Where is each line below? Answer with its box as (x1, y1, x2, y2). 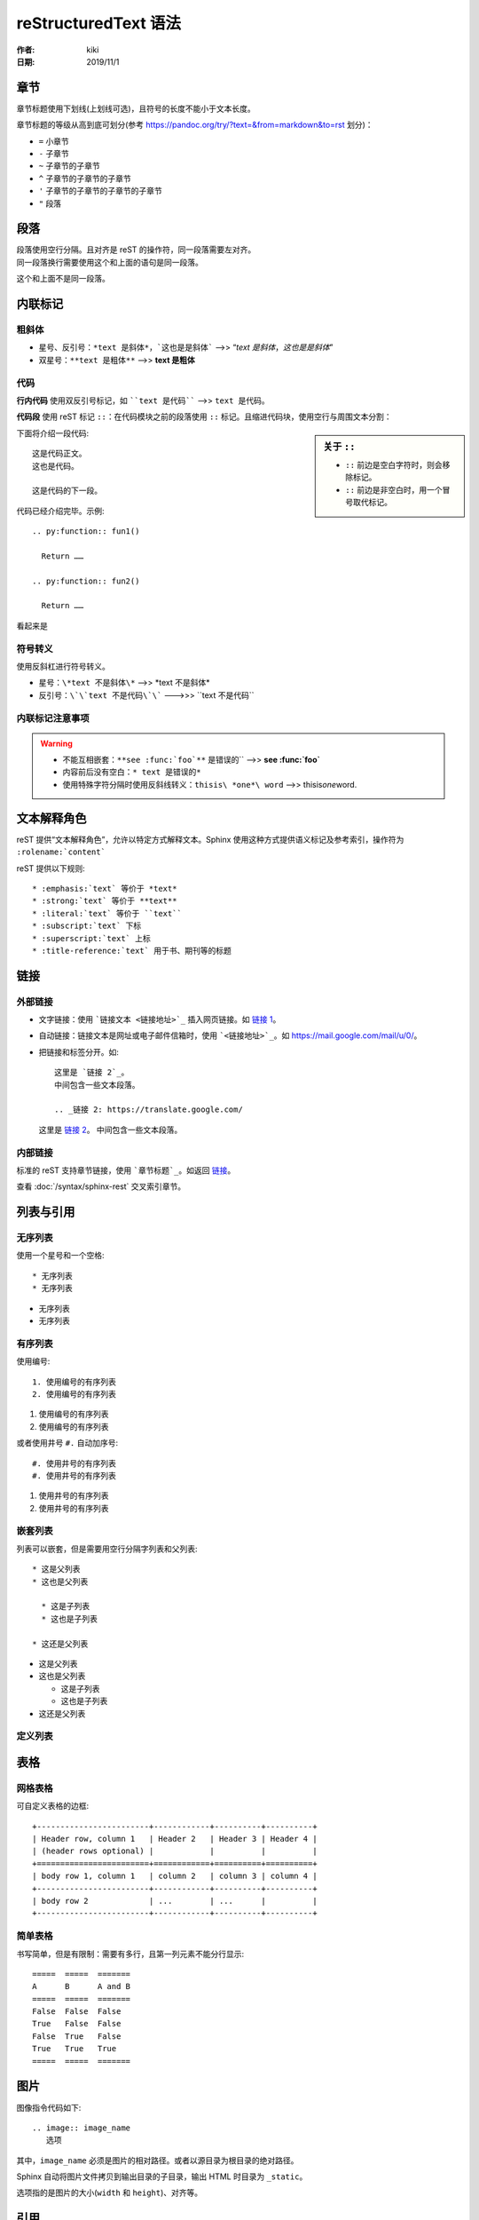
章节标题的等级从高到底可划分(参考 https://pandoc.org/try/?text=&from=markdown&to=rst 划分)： (16, 120, 373, 131)
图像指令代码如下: (16, 2102, 82, 2113)
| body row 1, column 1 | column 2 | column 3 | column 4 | (32, 1871, 318, 1882)
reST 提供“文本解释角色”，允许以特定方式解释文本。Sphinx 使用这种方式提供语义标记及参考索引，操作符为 (16, 834, 404, 844)
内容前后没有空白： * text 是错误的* (62, 766, 201, 777)
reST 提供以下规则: (16, 862, 86, 874)
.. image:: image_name (32, 2122, 131, 2133)
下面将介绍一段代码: (16, 427, 90, 439)
